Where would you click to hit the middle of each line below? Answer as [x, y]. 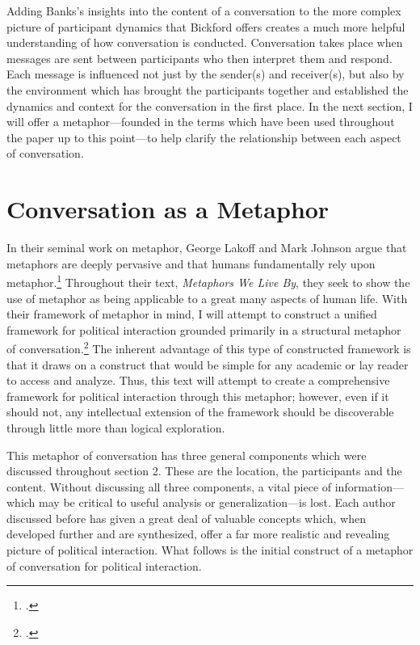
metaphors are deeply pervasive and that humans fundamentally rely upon [191, 263]
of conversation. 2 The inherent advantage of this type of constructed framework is [209, 347]
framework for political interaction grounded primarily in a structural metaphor [204, 329]
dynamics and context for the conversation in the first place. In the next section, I [210, 105]
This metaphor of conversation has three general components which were [187, 455]
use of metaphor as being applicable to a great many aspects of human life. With [207, 298]
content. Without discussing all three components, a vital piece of [169, 486]
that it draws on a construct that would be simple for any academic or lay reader [208, 364]
